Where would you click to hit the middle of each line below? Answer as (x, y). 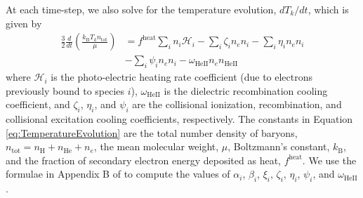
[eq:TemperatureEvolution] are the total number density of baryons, (152, 132)
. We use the (329, 160)
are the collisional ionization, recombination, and (237, 104)
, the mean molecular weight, (156, 146)
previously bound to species (65, 90)
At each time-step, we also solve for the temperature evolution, (141, 9)
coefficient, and (38, 104)
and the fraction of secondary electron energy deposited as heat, (143, 160)
